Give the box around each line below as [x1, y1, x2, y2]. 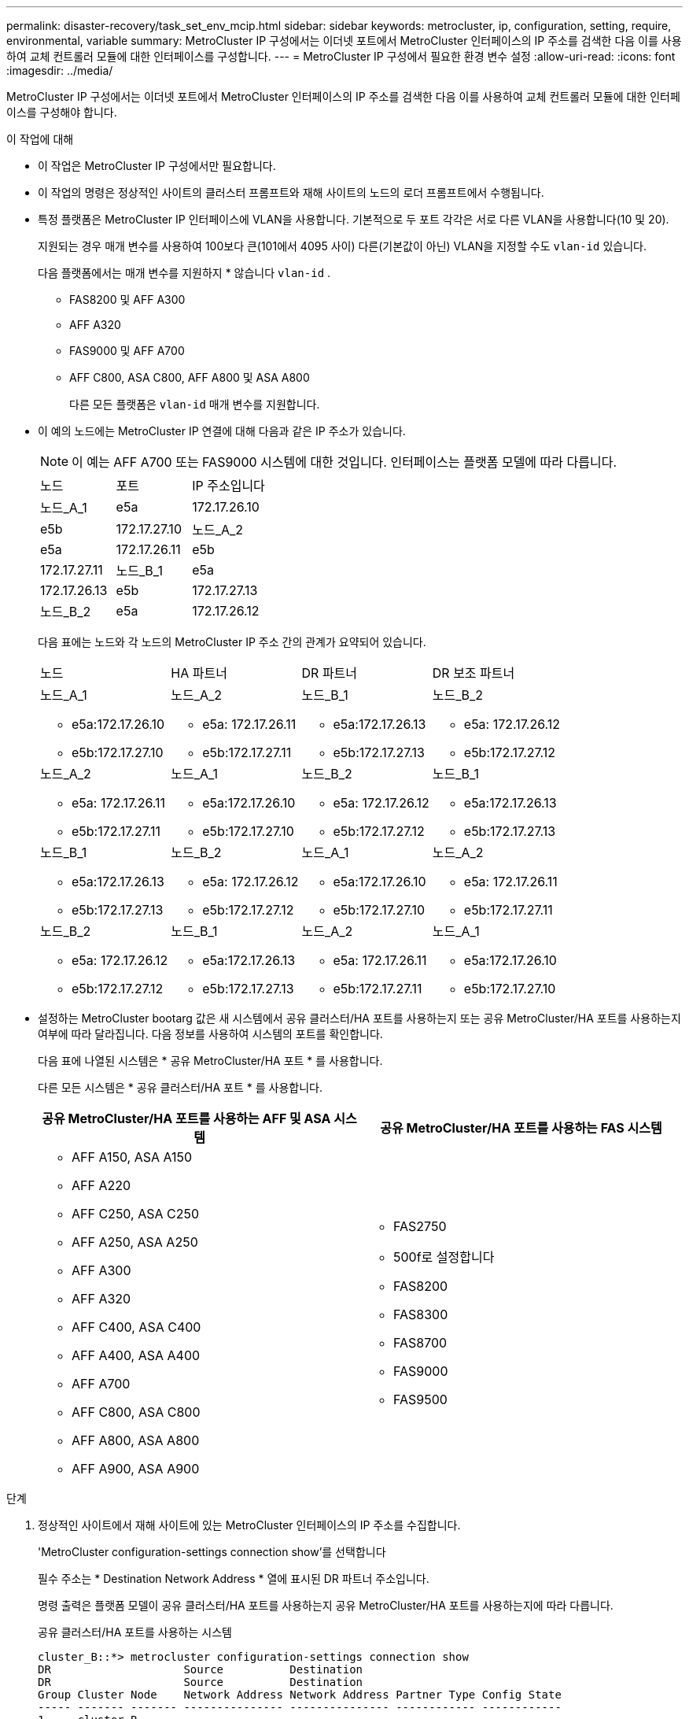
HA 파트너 [171, 665, 227, 681]
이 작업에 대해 [6, 132, 74, 146]
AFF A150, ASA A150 [72, 1149, 193, 1165]
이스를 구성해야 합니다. [6, 105, 117, 119]
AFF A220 [72, 1177, 131, 1193]
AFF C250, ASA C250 [72, 1206, 200, 1222]
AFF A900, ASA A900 [72, 1461, 200, 1477]
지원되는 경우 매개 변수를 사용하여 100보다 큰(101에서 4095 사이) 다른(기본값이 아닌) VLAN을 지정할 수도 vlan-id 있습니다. [38, 239, 647, 253]
